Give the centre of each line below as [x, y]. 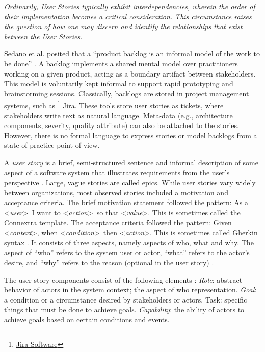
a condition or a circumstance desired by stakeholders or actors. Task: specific [126, 299]
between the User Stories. [43, 36]
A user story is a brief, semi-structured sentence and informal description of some [131, 162]
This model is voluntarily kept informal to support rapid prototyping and [119, 83]
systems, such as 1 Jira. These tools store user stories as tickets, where [114, 104]
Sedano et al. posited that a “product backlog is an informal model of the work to [132, 53]
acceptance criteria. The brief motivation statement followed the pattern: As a [126, 202]
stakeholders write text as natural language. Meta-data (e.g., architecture [118, 115]
